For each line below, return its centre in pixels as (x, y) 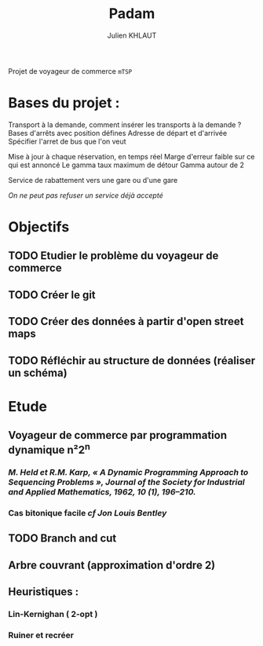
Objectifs (39, 227)
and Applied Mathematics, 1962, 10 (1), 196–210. (102, 492)
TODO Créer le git (52, 295)
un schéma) (38, 372)
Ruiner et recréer (41, 635)
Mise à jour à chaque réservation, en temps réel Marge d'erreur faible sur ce (131, 156)
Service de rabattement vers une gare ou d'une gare (93, 180)
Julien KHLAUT (132, 35)
